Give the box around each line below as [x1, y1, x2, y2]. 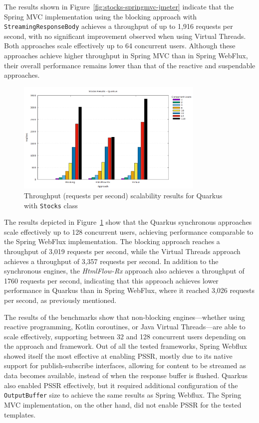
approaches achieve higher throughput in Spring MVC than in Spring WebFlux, [4, 50, 248, 61]
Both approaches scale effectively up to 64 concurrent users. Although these [4, 40, 236, 51]
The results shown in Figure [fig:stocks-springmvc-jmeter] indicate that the [4, 1, 234, 11]
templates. [4, 409, 36, 420]
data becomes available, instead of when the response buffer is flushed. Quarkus [4, 370, 248, 381]
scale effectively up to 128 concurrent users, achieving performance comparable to [4, 226, 254, 237]
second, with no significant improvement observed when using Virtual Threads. [4, 30, 246, 41]
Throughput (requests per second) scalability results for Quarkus [24, 190, 223, 200]
